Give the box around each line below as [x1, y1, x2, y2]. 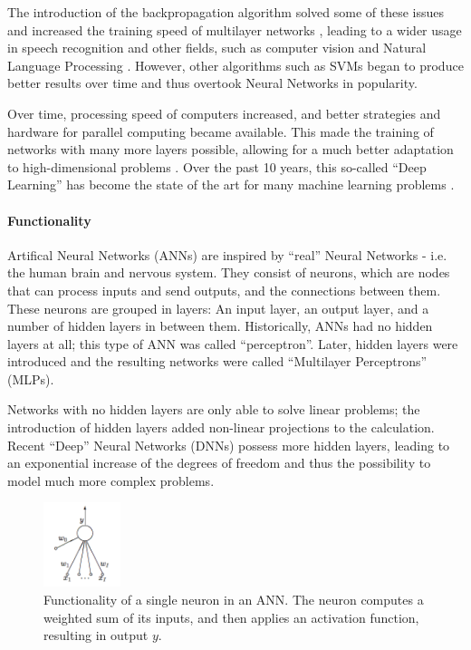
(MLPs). [7, 369, 54, 388]
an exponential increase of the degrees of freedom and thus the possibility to [7, 453, 431, 472]
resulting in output [43, 626, 149, 645]
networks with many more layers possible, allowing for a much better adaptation [7, 140, 454, 159]
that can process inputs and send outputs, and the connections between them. [7, 280, 441, 299]
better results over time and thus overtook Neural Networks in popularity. [7, 73, 418, 92]
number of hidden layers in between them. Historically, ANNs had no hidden [7, 316, 433, 335]
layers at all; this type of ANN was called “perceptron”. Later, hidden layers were [7, 334, 458, 353]
